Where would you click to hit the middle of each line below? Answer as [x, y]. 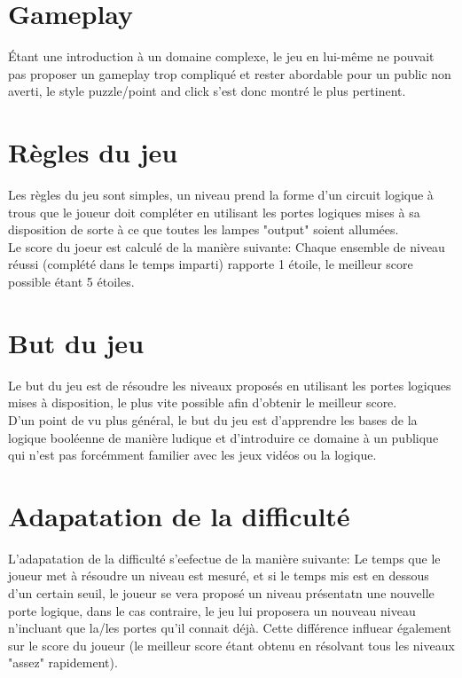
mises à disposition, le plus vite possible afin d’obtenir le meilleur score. [203, 402]
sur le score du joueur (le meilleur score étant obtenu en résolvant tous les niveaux [231, 645]
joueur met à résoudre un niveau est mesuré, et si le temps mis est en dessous [219, 576]
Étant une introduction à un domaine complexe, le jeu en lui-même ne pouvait [221, 56]
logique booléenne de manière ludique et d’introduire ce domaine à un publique [223, 437]
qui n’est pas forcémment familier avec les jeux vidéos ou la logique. [192, 455]
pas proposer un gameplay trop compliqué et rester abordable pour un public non [230, 73]
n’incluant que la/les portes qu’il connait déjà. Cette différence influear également [230, 628]
